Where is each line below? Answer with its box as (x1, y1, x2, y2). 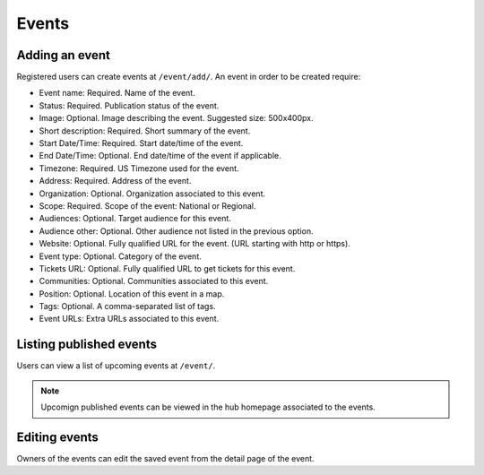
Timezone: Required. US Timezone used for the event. (39, 162, 239, 174)
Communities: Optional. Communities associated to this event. (39, 276, 269, 287)
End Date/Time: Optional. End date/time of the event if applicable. (39, 151, 281, 161)
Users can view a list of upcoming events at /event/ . (16, 360, 216, 371)
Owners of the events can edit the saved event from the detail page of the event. (16, 453, 315, 464)
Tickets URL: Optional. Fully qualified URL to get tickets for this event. (39, 263, 296, 273)
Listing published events (16, 337, 157, 352)
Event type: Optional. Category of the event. (39, 251, 202, 262)
